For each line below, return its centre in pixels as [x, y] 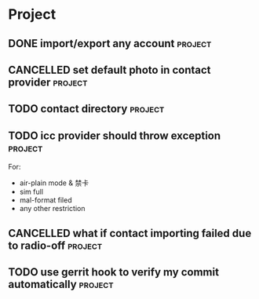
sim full [31, 192]
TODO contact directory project [86, 109]
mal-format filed [46, 200]
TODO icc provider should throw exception [115, 135]
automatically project [61, 284]
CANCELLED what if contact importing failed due [130, 233]
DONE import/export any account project [110, 44]
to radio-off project [55, 245]
